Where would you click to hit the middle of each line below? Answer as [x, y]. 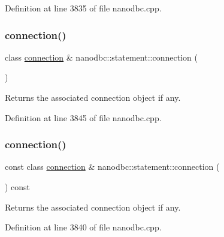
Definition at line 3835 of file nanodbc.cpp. [83, 8]
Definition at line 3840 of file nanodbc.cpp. [83, 227]
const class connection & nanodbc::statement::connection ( [112, 166]
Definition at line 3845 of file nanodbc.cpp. [83, 117]
